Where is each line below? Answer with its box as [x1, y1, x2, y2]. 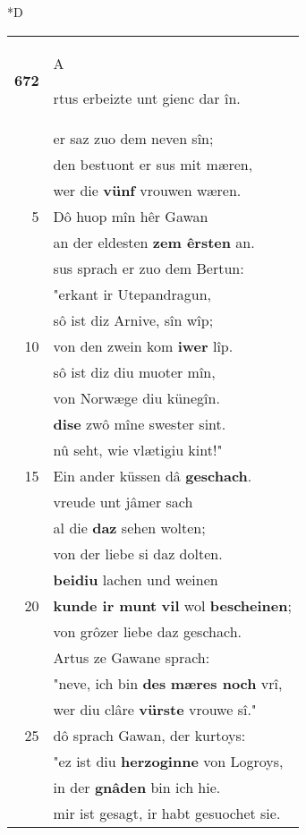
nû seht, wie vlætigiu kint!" [53, 439, 223, 460]
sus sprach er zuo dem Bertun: [53, 257, 244, 278]
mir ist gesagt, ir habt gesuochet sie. [53, 802, 281, 823]
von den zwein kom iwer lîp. [53, 335, 234, 356]
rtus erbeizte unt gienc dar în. [53, 87, 241, 108]
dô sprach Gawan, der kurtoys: [53, 724, 246, 746]
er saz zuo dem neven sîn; [53, 127, 214, 149]
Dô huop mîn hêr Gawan [53, 205, 208, 226]
